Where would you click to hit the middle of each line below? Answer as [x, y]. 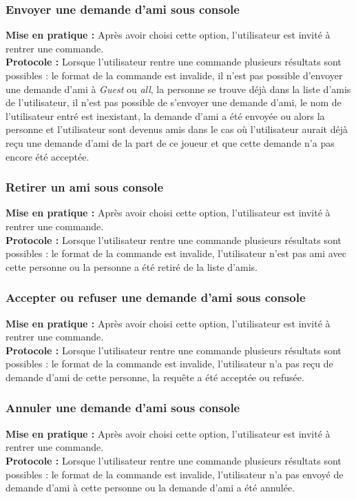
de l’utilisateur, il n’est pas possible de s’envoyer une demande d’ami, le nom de [174, 102]
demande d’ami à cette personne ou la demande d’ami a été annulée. [150, 488]
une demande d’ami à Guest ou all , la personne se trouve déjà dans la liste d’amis [178, 89]
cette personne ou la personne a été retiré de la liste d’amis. [132, 266]
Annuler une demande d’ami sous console [123, 408]
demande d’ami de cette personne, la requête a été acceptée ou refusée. [155, 377]
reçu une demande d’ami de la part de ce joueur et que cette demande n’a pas [170, 142]
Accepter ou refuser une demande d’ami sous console [156, 297]
